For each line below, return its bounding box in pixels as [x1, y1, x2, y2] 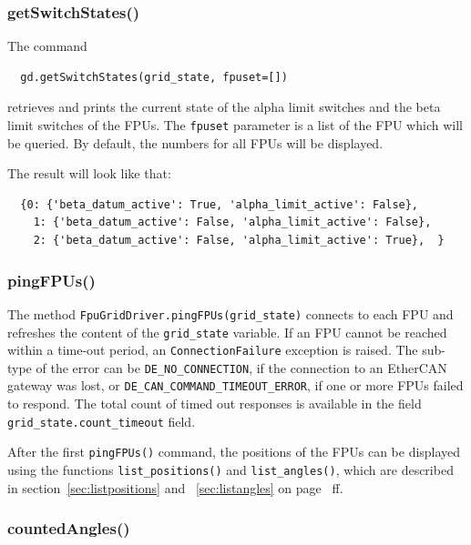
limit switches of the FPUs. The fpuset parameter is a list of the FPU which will [7, 116, 463, 134]
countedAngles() [7, 517, 130, 540]
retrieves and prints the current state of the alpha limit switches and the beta [7, 97, 441, 116]
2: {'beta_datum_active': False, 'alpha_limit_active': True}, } [33, 234, 445, 247]
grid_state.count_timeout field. [7, 411, 196, 430]
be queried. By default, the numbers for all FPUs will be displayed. [7, 133, 384, 152]
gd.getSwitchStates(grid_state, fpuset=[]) [20, 70, 288, 84]
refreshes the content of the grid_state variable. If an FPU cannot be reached [7, 322, 447, 341]
